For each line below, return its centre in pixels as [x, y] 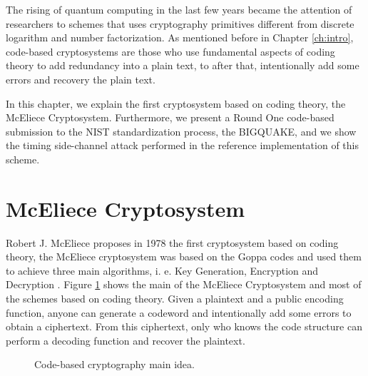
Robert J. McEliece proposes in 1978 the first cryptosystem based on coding [172, 242]
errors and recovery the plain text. [81, 79]
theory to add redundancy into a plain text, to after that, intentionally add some [183, 65]
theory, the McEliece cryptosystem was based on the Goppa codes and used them [184, 256]
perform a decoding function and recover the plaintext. [126, 340]
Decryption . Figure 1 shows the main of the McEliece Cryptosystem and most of [184, 284]
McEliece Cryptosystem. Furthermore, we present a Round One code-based [170, 117]
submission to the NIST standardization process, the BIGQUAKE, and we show [181, 131]
